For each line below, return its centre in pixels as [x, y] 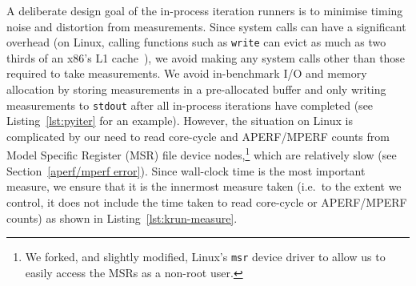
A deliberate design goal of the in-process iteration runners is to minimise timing [205, 10]
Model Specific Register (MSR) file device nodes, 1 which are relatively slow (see [202, 154]
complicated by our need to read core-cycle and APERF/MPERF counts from [198, 136]
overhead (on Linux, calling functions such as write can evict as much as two [196, 42]
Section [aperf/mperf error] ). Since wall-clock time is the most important [186, 170]
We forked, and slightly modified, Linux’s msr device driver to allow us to [205, 257]
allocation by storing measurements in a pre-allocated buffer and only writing [196, 89]
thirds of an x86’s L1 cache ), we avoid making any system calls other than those [206, 57]
